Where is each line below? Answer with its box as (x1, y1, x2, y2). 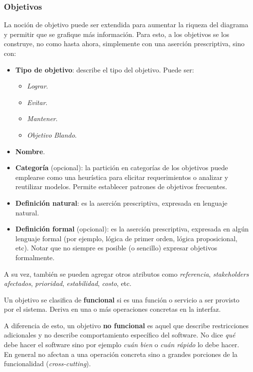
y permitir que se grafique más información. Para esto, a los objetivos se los (4, 29, 229, 39)
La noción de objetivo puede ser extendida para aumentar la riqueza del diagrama (4, 19, 249, 30)
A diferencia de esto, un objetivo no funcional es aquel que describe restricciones (4, 320, 249, 330)
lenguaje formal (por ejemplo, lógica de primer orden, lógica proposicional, (15, 233, 237, 243)
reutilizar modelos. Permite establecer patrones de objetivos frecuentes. (15, 181, 227, 192)
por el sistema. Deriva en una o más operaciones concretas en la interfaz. (4, 304, 221, 314)
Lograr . (27, 81, 48, 91)
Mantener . (27, 113, 58, 124)
